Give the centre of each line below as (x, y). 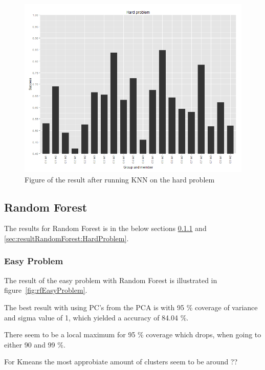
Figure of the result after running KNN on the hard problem (120, 179)
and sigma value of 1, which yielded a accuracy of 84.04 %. (96, 317)
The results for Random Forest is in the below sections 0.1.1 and (105, 228)
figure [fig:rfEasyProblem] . (46, 290)
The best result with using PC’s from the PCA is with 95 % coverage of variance (131, 307)
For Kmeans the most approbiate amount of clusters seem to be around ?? (121, 362)
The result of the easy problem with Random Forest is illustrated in (111, 280)
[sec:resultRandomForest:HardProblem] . (67, 238)
